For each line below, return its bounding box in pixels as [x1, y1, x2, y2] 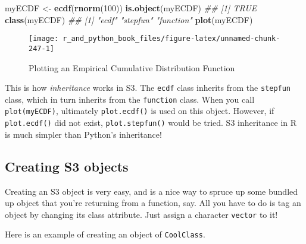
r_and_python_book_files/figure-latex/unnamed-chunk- [63, 34, 280, 43]
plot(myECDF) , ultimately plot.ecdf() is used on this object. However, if [5, 104, 274, 117]
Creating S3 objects [5, 157, 129, 175]
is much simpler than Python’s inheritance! [5, 128, 162, 140]
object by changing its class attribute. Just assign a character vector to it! [5, 208, 278, 220]
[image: [29, 34, 59, 43]
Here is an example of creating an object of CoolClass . [5, 228, 205, 240]
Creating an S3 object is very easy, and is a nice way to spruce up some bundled [5, 185, 298, 197]
